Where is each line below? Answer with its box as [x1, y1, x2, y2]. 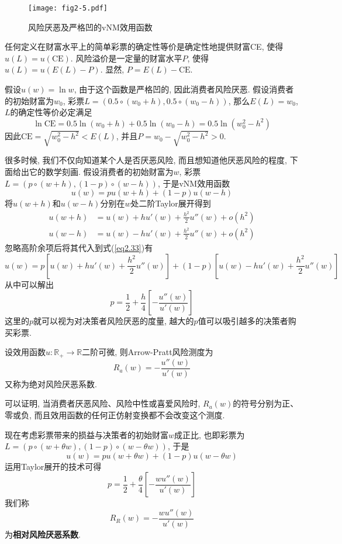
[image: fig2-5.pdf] [28, 4, 108, 12]
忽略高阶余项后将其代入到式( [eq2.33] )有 [5, 241, 153, 253]
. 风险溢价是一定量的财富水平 [70, 51, 182, 64]
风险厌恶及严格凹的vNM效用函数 [28, 20, 153, 33]
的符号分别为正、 [233, 397, 299, 409]
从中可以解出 [5, 278, 54, 290]
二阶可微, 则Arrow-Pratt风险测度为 [82, 346, 213, 358]
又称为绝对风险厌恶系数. [5, 377, 97, 390]
